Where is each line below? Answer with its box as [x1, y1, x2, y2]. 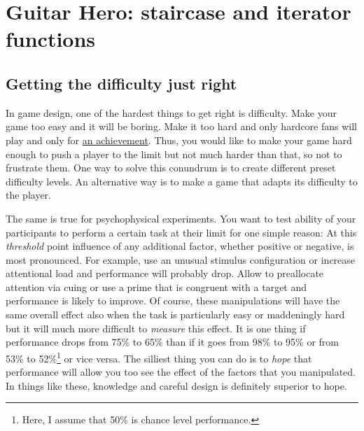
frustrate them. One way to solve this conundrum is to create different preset [6, 160, 336, 175]
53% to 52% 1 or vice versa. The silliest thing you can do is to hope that [6, 348, 312, 365]
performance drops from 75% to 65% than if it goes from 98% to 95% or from [6, 334, 339, 349]
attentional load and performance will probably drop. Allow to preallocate [6, 266, 324, 281]
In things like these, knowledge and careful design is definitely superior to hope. [6, 378, 347, 393]
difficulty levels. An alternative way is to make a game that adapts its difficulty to [6, 174, 358, 188]
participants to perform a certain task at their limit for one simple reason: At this [6, 225, 357, 239]
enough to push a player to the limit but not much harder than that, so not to [6, 146, 342, 161]
